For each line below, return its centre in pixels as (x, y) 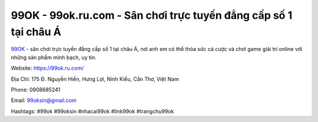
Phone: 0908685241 (36, 89)
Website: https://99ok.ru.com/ (47, 68)
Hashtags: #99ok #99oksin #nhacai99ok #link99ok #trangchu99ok (92, 111)
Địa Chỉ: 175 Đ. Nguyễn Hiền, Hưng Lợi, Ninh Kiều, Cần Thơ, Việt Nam (95, 79)
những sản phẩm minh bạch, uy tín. (54, 57)
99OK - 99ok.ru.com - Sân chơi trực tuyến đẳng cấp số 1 (152, 15)
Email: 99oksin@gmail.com (44, 100)
